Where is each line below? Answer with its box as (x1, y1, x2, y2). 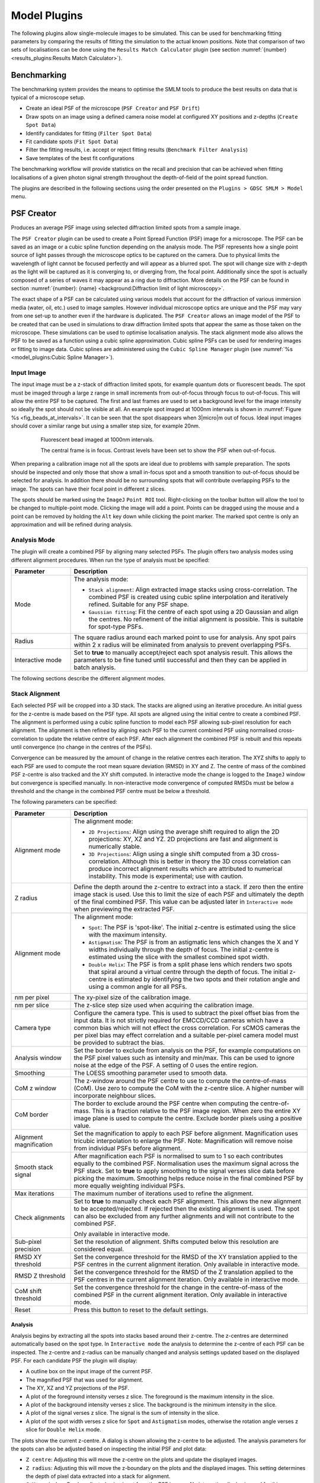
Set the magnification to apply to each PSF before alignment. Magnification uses (73, 1129, 299, 1137)
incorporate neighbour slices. (73, 1091, 156, 1100)
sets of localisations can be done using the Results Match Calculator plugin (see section (11, 46, 240, 53)
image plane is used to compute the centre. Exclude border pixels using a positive (73, 1114, 302, 1122)
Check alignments (14, 1213, 65, 1221)
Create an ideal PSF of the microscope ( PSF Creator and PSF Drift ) (25, 104, 200, 112)
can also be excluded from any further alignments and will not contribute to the (73, 1212, 295, 1220)
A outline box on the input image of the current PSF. (25, 1368, 153, 1375)
